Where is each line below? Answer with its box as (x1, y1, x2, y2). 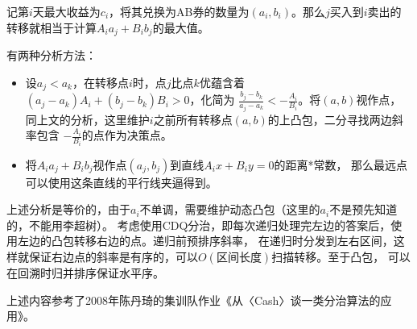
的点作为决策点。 (81, 127, 172, 144)
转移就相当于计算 (6, 19, 97, 35)
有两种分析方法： (6, 47, 97, 64)
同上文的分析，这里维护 (25, 110, 150, 127)
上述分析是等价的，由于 (6, 201, 130, 218)
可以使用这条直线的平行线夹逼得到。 (25, 173, 217, 190)
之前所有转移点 (153, 110, 233, 127)
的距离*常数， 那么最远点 (274, 156, 408, 173)
